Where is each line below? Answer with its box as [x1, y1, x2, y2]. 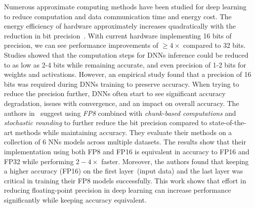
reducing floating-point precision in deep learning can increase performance [4, 185, 231, 195]
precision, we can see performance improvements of [4, 40, 159, 50]
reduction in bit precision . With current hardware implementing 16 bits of [4, 30, 232, 40]
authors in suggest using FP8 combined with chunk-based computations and [4, 107, 236, 118]
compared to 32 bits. [183, 40, 246, 50]
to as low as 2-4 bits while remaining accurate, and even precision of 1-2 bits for [4, 59, 247, 69]
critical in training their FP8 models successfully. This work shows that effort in [4, 175, 246, 185]
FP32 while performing [4, 156, 74, 166]
